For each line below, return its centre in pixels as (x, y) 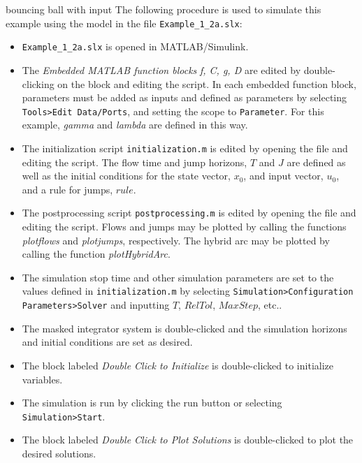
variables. (42, 379)
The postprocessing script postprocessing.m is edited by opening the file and (189, 213)
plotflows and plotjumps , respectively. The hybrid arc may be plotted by (176, 240)
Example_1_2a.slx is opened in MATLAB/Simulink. (135, 46)
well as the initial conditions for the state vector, (126, 176)
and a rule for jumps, (67, 189)
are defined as (316, 162)
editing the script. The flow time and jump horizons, (135, 162)
